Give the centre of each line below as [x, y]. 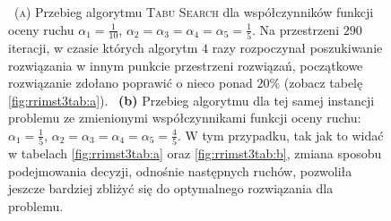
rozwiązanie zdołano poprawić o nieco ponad [130, 83]
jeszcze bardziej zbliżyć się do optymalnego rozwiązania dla [171, 188]
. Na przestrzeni [296, 29]
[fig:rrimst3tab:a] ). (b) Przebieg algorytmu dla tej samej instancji [191, 100]
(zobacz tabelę [323, 83]
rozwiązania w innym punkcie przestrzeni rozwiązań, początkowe [186, 65]
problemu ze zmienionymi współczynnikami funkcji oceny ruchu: [185, 118]
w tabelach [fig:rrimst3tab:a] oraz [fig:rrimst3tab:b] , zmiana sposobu [195, 153]
